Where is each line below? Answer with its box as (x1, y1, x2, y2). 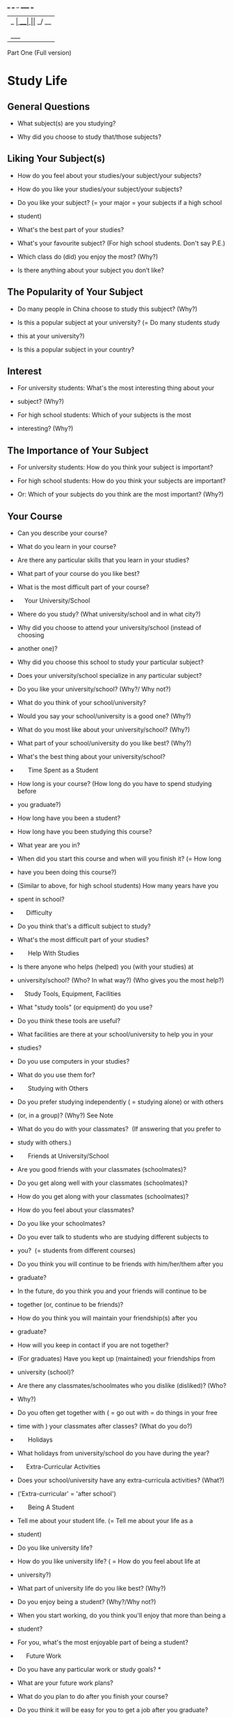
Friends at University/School (27, 1152, 109, 1160)
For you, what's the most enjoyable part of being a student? (17, 1638, 189, 1647)
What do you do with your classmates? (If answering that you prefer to (17, 1125, 221, 1133)
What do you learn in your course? (17, 543, 117, 551)
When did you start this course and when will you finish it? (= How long (17, 854, 222, 863)
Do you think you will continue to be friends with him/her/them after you (17, 1260, 224, 1269)
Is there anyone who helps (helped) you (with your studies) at (17, 962, 194, 971)
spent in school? (17, 895, 65, 904)
